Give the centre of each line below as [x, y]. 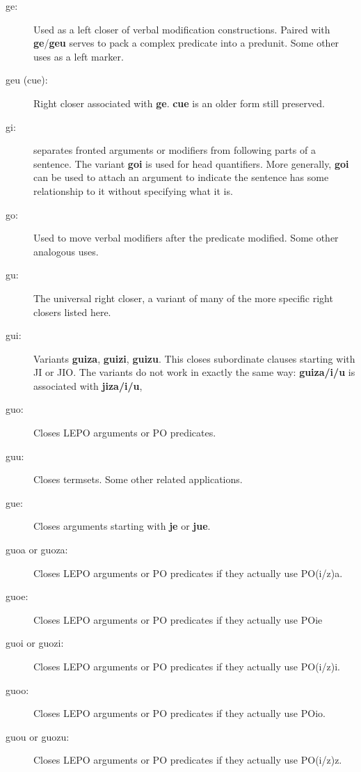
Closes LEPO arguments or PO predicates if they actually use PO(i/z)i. [187, 666]
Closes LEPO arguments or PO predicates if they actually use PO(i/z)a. [188, 573]
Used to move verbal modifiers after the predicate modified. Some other [186, 238]
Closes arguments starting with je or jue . [122, 526]
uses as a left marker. [79, 56]
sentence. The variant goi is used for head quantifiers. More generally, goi [191, 163]
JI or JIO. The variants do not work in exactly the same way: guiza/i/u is [194, 372]
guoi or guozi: [35, 643]
